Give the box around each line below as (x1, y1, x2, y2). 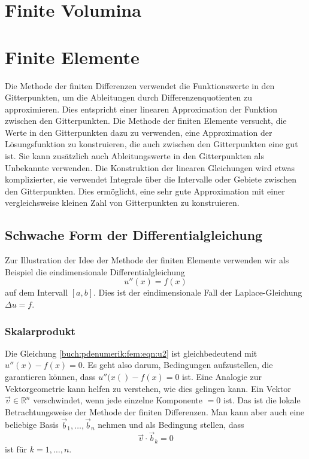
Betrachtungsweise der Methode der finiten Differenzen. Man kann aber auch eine (5, 405, 305, 418)
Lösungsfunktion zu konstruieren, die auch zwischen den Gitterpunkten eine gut (5, 138, 298, 150)
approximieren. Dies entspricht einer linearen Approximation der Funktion (5, 102, 278, 115)
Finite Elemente (5, 44, 140, 69)
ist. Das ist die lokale (223, 394, 301, 406)
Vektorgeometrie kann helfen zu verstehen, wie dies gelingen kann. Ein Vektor (5, 382, 291, 394)
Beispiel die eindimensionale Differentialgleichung (5, 265, 185, 278)
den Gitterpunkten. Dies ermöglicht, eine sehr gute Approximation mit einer (5, 184, 285, 197)
